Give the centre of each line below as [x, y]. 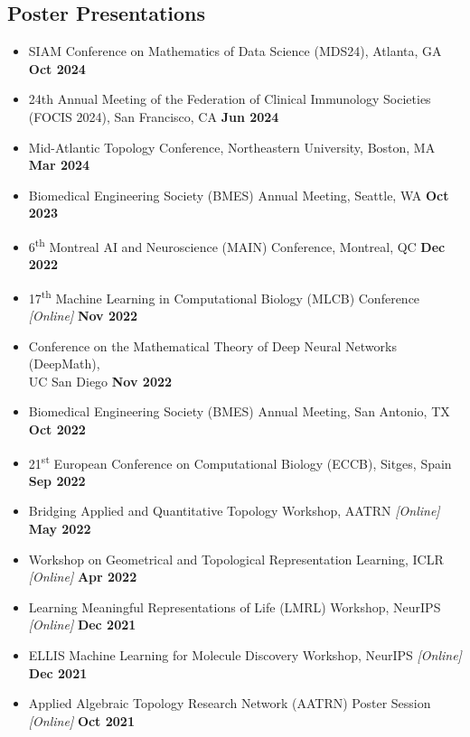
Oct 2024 [57, 68]
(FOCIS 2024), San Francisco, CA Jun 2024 [154, 116]
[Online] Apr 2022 [83, 577]
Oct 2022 [57, 429]
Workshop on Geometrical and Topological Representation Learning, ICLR [236, 559]
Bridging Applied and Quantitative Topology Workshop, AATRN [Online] [234, 511]
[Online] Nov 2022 [83, 316]
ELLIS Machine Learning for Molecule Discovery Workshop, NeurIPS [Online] [245, 655]
